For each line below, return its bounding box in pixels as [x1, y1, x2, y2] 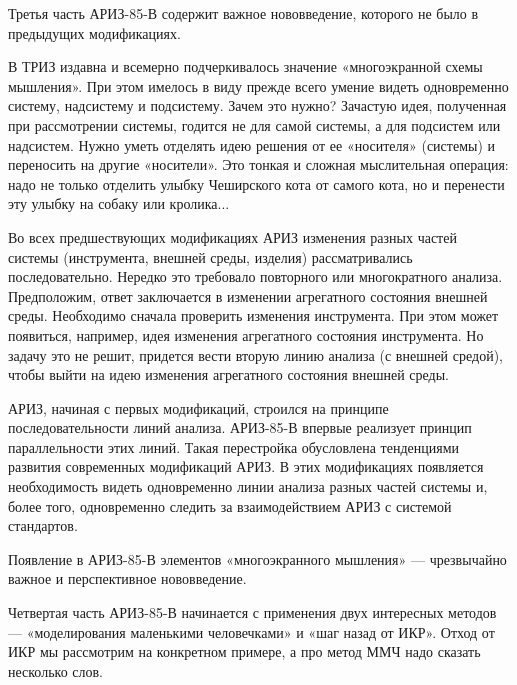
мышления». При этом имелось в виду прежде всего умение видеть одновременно [8, 75, 509, 96]
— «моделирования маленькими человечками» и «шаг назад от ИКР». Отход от [8, 621, 495, 642]
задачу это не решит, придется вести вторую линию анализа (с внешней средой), [8, 344, 503, 365]
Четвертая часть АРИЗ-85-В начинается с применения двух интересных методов [8, 602, 497, 623]
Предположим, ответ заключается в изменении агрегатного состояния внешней [8, 285, 488, 306]
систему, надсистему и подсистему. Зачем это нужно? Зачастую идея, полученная [8, 95, 507, 116]
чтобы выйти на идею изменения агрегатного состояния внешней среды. [8, 364, 449, 385]
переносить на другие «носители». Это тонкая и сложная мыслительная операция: [8, 154, 509, 175]
